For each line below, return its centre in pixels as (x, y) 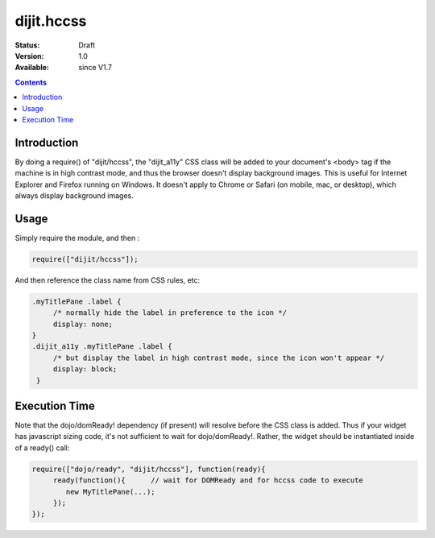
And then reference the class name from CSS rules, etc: (108, 280)
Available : (32, 68)
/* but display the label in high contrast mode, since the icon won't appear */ (219, 358)
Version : (29, 56)
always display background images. (75, 195)
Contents (31, 82)
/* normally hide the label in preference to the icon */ (170, 313)
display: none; (83, 324)
